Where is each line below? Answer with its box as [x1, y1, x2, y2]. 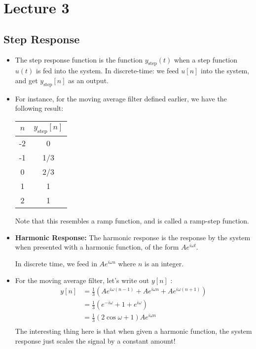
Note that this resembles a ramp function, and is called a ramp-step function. [15, 216, 249, 226]
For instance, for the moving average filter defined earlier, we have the [15, 93, 227, 103]
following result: [15, 103, 64, 113]
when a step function [174, 54, 238, 64]
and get [15, 75, 38, 85]
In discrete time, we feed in [15, 258, 97, 268]
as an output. [68, 75, 109, 85]
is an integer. [145, 258, 184, 268]
